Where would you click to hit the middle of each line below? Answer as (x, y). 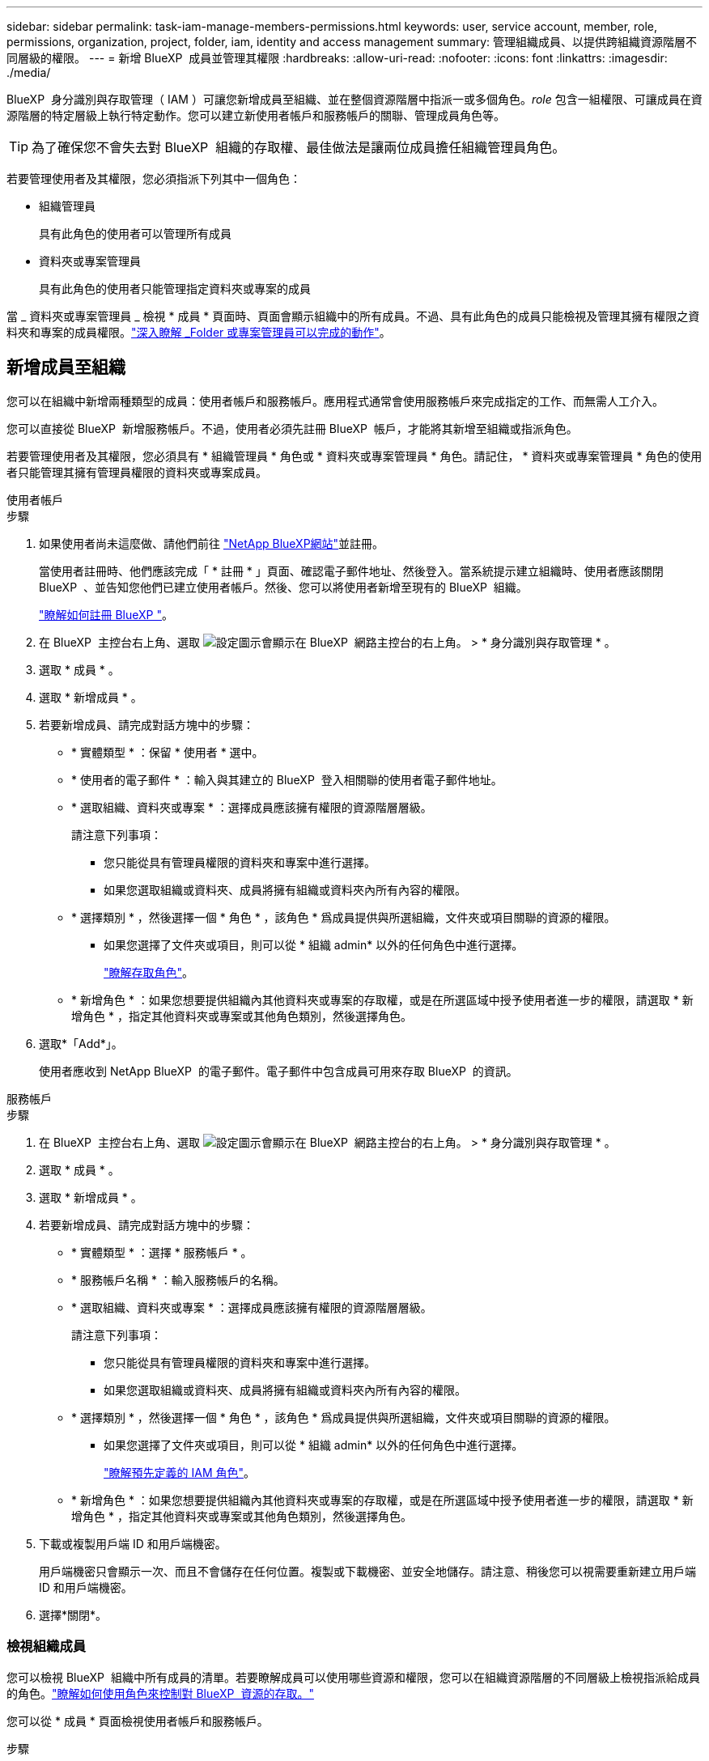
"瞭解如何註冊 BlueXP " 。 (106, 614)
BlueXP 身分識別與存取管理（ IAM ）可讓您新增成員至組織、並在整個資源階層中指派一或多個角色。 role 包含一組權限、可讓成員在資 (354, 99)
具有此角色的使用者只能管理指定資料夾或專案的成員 (175, 289)
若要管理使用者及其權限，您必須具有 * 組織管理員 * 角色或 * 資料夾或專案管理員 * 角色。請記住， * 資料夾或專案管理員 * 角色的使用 (354, 456)
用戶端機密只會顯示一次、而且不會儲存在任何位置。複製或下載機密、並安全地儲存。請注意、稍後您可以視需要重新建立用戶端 (367, 1571)
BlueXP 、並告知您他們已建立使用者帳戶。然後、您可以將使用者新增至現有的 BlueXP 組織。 (283, 587)
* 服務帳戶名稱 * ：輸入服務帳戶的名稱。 (178, 1279)
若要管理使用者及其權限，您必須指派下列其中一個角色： (154, 178)
